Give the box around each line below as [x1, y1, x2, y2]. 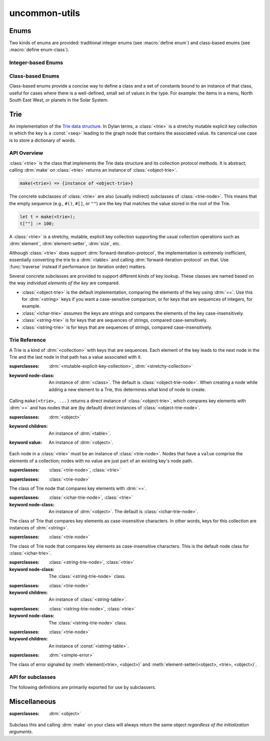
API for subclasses [9, 673, 56, 680]
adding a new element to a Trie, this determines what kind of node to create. [48, 386, 206, 392]
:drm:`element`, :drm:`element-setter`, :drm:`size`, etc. [9, 241, 121, 247]
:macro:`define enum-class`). [9, 47, 69, 53]
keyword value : [9, 439, 42, 445]
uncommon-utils [9, 8, 80, 19]
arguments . [9, 728, 33, 735]
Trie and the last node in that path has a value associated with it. [9, 354, 142, 360]
